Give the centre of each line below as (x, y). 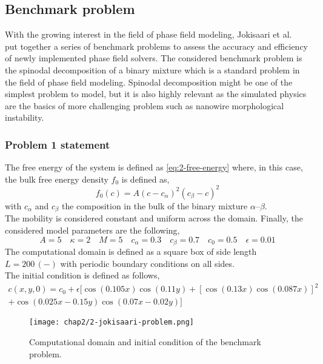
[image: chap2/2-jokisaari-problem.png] (112, 322)
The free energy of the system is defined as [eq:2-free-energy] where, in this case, (154, 167)
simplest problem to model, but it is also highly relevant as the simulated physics (156, 94)
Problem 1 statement (58, 144)
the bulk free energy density (57, 179)
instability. (25, 117)
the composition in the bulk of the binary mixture (155, 205)
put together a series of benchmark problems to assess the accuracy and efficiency (156, 46)
